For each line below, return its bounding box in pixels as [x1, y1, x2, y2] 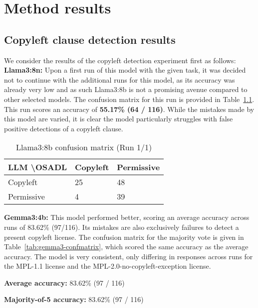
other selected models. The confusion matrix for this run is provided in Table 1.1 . [4, 94, 255, 104]
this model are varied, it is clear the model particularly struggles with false [4, 113, 233, 124]
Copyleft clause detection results [4, 31, 176, 47]
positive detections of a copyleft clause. [4, 123, 123, 133]
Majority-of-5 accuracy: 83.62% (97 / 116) [4, 294, 144, 305]
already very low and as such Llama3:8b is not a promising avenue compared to [4, 84, 248, 95]
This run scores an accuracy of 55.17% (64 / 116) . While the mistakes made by [4, 103, 255, 114]
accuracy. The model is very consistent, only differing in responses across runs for [4, 251, 253, 261]
